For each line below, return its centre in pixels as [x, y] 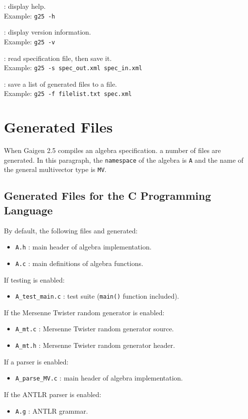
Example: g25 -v [29, 41]
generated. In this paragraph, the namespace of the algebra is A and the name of [124, 160]
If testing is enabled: [34, 279]
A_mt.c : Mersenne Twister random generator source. [95, 329]
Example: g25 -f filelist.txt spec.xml [68, 93]
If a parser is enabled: [36, 361]
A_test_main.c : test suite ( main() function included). [97, 296]
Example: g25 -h [29, 15]
